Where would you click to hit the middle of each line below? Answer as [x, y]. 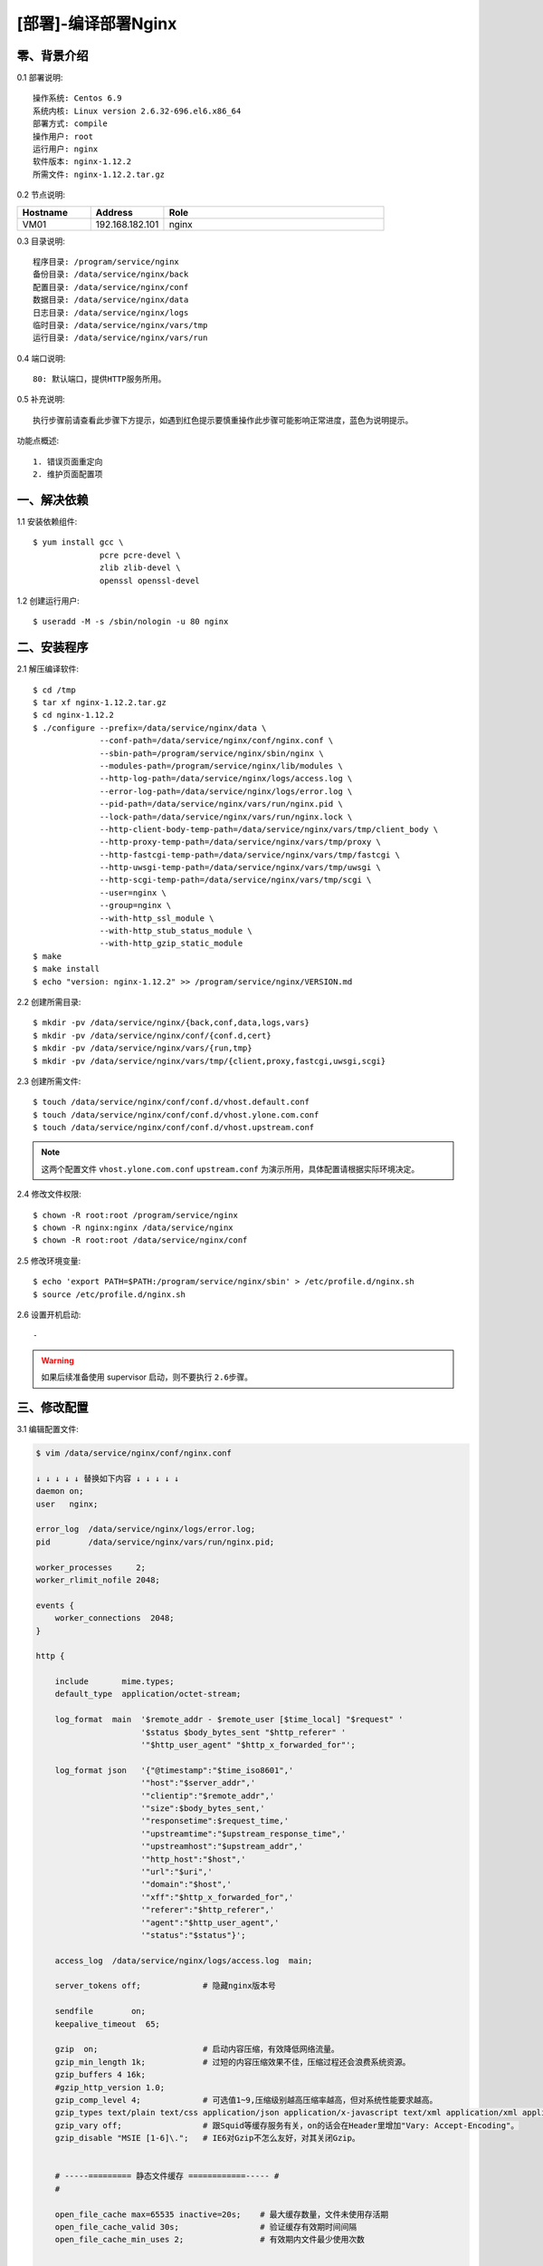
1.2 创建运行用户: [48, 600]
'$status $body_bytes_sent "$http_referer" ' [243, 1732]
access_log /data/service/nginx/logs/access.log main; [184, 1961]
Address [114, 212]
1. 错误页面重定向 [68, 461]
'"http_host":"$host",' [193, 1859]
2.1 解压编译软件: [48, 669]
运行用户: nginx [66, 149]
